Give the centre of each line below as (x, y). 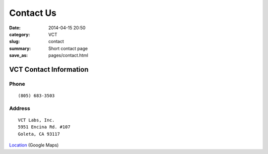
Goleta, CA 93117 (39, 134)
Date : (15, 28)
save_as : (19, 55)
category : (20, 34)
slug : (14, 42)
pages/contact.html (68, 55)
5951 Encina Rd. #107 (44, 127)
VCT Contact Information (49, 69)
